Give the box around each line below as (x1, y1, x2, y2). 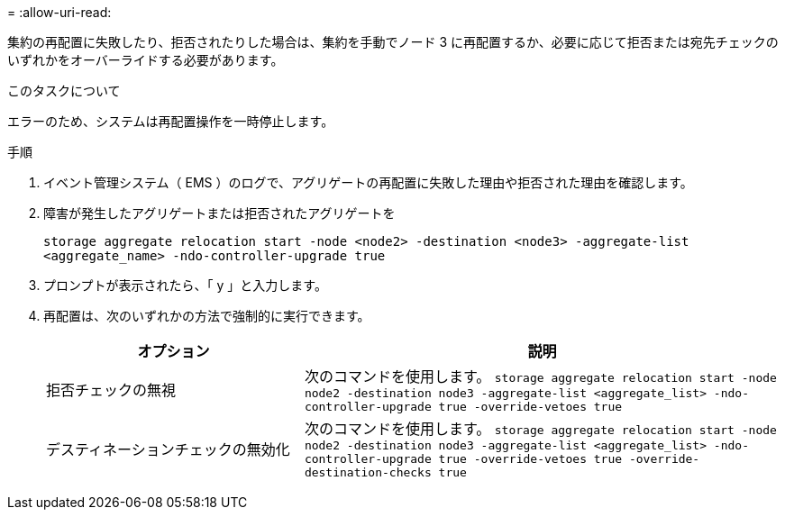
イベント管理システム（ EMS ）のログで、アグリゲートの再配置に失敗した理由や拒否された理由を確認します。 (43, 175, 693, 190)
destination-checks (304, 466, 432, 479)
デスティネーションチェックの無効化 (46, 440, 290, 458)
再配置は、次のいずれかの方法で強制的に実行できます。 (43, 308, 370, 323)
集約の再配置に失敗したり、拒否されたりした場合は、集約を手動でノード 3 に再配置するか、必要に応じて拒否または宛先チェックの (7, 34, 779, 50)
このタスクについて (7, 83, 121, 98)
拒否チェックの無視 (46, 381, 177, 399)
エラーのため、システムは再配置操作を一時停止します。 (7, 113, 334, 129)
